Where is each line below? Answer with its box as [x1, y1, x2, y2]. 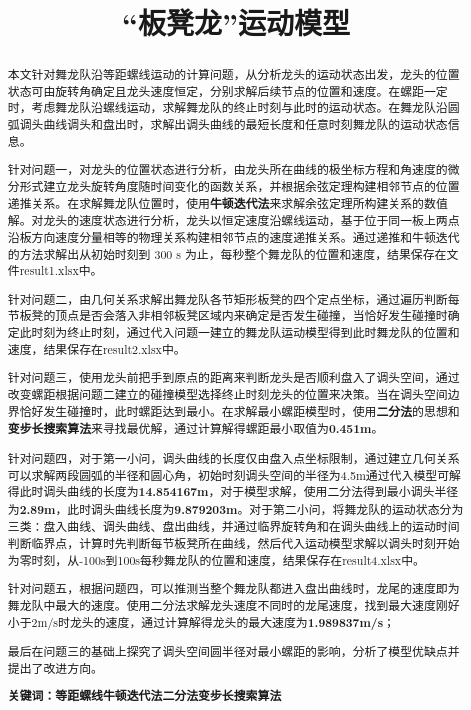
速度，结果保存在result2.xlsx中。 [7, 340, 186, 357]
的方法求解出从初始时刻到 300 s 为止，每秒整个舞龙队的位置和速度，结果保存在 [7, 245, 447, 262]
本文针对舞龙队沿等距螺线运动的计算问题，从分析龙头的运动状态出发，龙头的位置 [7, 66, 460, 83]
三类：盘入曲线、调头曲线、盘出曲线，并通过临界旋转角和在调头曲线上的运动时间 [7, 518, 460, 535]
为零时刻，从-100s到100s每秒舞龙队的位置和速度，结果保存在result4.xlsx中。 [7, 551, 425, 568]
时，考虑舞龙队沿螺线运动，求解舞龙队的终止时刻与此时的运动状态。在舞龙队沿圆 [7, 99, 460, 116]
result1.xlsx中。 [19, 262, 103, 279]
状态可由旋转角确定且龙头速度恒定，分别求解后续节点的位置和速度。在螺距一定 [7, 82, 448, 99]
